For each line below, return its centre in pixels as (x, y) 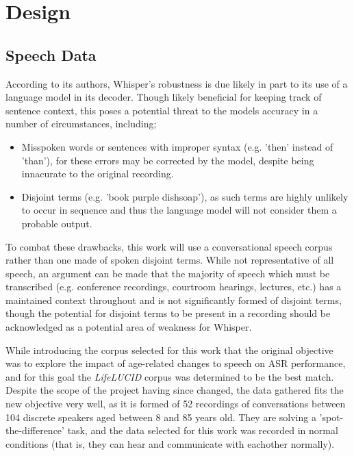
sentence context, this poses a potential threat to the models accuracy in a (162, 110)
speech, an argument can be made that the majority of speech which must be (168, 273)
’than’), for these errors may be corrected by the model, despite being (168, 160)
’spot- (331, 417)
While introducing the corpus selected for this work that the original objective (169, 350)
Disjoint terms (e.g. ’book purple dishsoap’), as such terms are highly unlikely (185, 196)
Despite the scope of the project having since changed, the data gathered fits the (175, 390)
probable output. (57, 223)
